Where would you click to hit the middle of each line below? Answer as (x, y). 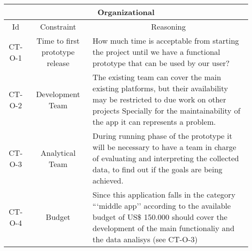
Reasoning (168, 26)
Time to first (58, 41)
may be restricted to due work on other (159, 99)
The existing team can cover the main (157, 77)
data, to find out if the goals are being (157, 169)
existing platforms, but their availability (160, 88)
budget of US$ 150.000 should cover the (160, 217)
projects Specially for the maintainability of (166, 110)
